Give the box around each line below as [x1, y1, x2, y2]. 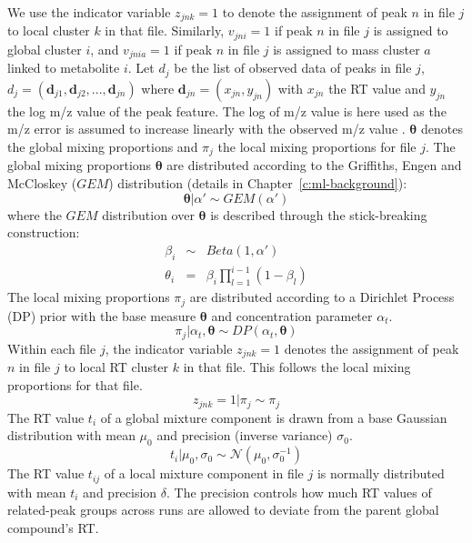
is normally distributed [316, 464, 445, 483]
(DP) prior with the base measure [7, 306, 196, 325]
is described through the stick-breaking [210, 205, 427, 224]
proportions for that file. [7, 375, 143, 394]
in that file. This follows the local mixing [183, 357, 411, 377]
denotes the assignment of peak [284, 338, 459, 357]
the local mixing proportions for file [217, 137, 417, 156]
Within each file [7, 338, 96, 357]
